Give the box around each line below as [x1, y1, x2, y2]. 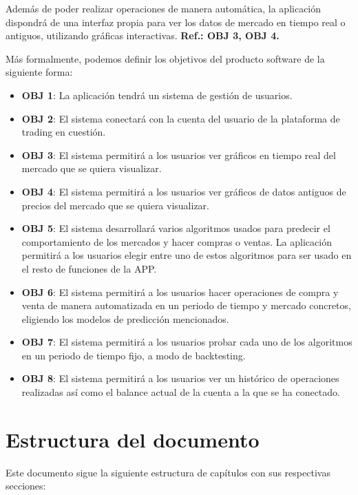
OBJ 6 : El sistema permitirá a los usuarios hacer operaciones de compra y [21, 284, 339, 299]
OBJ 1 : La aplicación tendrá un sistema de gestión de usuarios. [21, 87, 293, 102]
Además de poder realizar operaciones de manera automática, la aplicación [6, 1, 322, 15]
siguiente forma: [6, 65, 73, 79]
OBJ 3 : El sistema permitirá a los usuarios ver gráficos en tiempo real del [21, 147, 336, 162]
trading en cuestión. [21, 125, 106, 139]
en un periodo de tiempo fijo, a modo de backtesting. [21, 348, 246, 362]
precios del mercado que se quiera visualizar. [21, 198, 209, 212]
